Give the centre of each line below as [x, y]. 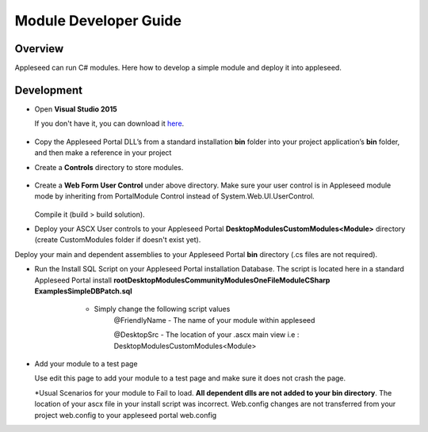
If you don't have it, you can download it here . [109, 123]
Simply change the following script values [162, 309]
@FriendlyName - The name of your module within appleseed [214, 320]
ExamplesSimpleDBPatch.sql [83, 291]
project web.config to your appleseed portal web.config [126, 415]
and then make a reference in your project [103, 153]
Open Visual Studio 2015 [76, 109]
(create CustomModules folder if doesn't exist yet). [118, 240]
